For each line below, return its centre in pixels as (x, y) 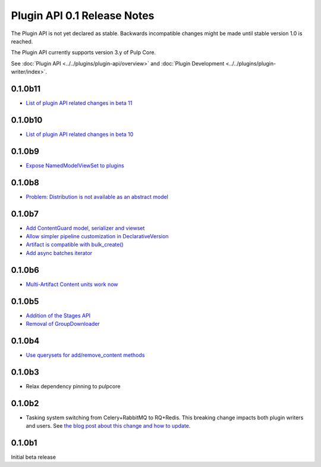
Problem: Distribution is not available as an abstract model (97, 197)
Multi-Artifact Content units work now (72, 284)
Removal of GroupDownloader (63, 324)
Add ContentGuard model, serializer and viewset (85, 228)
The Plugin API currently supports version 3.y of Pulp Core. (84, 52)
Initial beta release (34, 457)
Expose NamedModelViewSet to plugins (75, 165)
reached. (22, 41)
